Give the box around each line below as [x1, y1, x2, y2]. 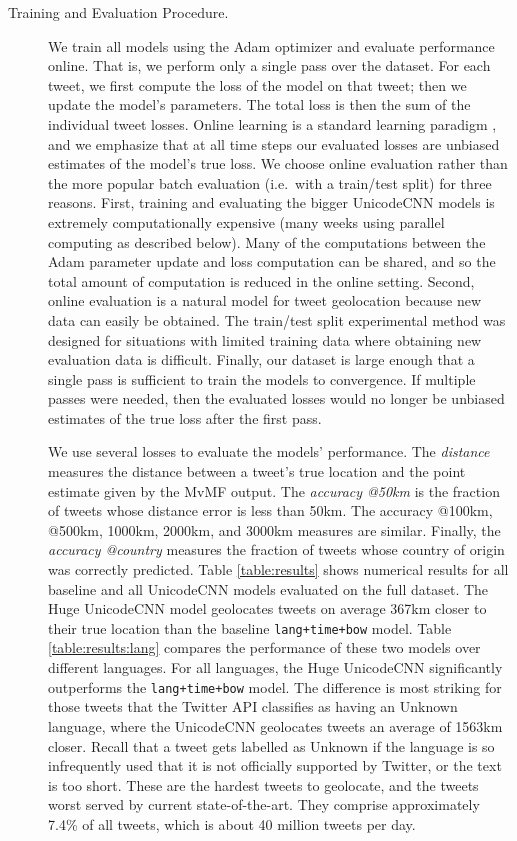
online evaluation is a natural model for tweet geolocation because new [48, 290, 482, 311]
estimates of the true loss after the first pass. [48, 407, 322, 428]
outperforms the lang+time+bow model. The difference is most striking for [48, 676, 502, 697]
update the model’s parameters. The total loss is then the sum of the [48, 94, 471, 115]
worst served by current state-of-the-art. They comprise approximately [48, 794, 480, 815]
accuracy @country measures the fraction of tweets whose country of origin [48, 539, 505, 560]
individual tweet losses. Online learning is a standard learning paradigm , [48, 113, 497, 134]
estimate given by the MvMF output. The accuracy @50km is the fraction [48, 480, 500, 501]
